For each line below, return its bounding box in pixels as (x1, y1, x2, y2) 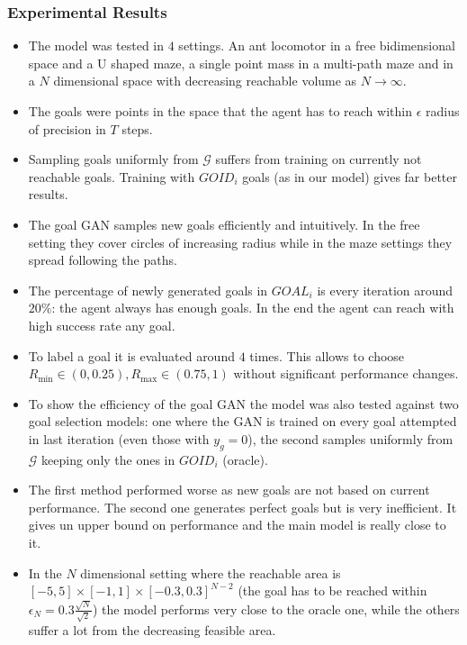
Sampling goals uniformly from (28, 150, 199, 168)
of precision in (28, 119, 106, 138)
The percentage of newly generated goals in (28, 280, 268, 299)
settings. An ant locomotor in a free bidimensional (178, 36, 455, 55)
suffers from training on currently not (215, 150, 422, 168)
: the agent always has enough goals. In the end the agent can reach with (51, 298, 454, 317)
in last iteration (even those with (28, 429, 210, 448)
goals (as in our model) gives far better (242, 167, 457, 186)
